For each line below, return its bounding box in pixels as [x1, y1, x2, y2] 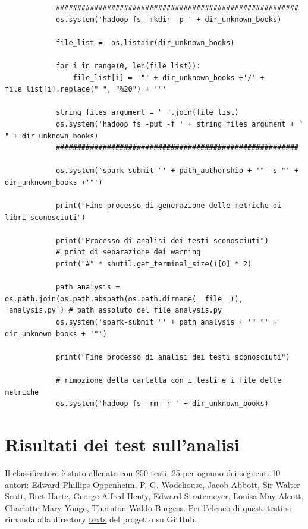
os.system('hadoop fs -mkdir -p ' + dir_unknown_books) [55, 15, 282, 24]
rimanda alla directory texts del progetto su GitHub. [5, 513, 197, 525]
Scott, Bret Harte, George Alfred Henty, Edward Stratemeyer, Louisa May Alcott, [5, 490, 304, 502]
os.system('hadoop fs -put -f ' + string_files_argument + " [55, 119, 303, 128]
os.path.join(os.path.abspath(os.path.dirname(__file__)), [5, 294, 243, 303]
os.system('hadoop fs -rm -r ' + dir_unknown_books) [55, 399, 269, 408]
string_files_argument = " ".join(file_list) [55, 108, 239, 117]
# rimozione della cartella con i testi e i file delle [55, 376, 282, 385]
